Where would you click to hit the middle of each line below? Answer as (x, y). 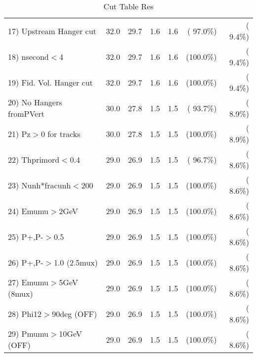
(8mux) (21, 293)
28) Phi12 (25, 313)
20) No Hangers (35, 102)
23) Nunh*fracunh (40, 185)
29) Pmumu (28, 334)
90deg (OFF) (75, 313)
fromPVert (26, 113)
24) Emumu (28, 211)
